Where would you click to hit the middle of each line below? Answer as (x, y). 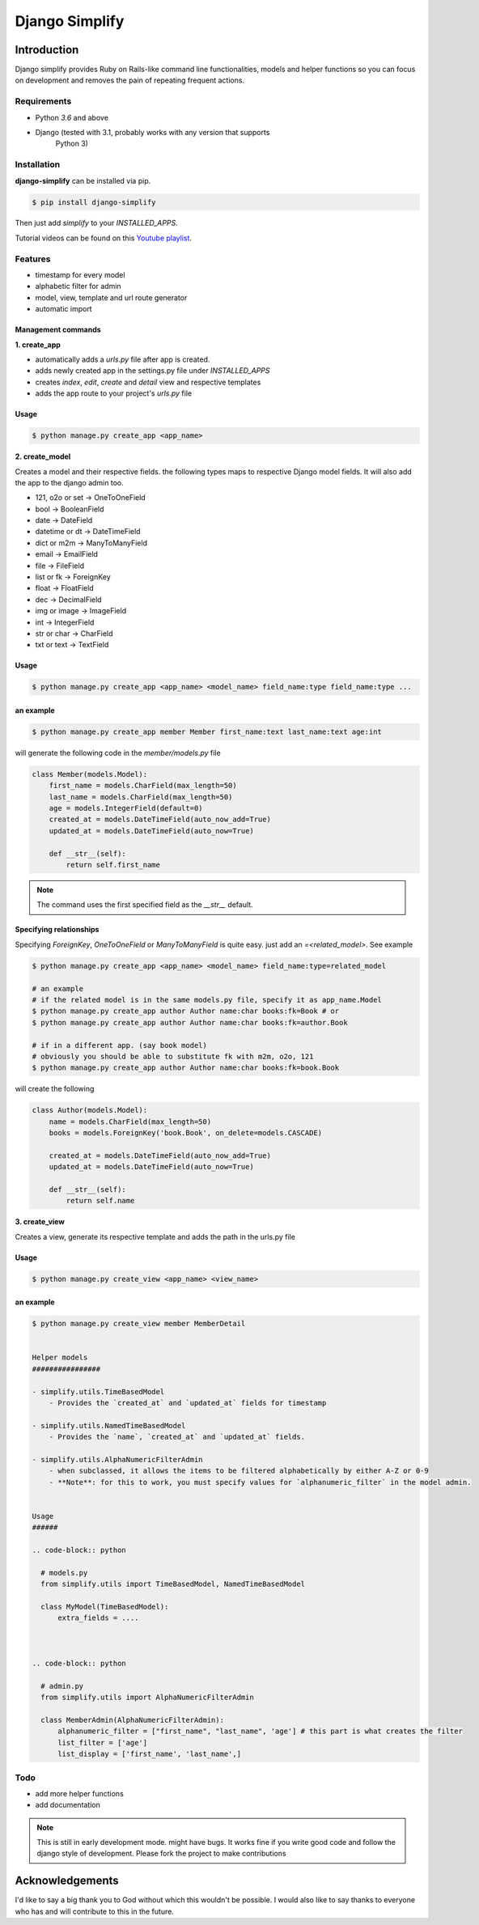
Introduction (47, 50)
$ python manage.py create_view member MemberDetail (139, 1324)
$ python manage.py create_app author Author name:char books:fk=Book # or (186, 1011)
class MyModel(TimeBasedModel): (105, 1607)
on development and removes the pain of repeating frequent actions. (130, 80)
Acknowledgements (67, 1881)
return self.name (100, 1201)
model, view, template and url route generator (111, 297)
